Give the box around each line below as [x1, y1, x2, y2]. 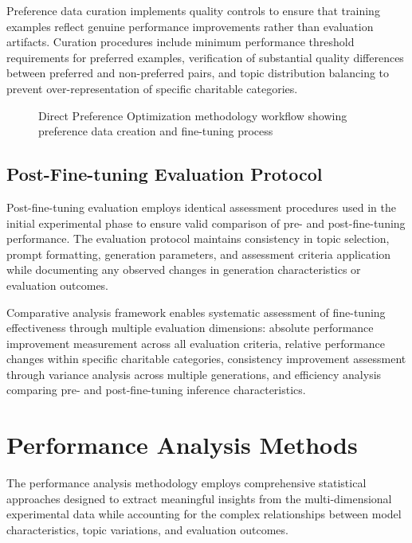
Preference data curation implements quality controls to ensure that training [6, 2, 380, 18]
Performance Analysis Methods [6, 428, 358, 461]
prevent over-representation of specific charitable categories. [6, 80, 298, 96]
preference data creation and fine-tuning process [38, 123, 273, 139]
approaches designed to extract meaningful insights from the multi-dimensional [6, 490, 392, 506]
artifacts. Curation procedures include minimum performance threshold [6, 33, 355, 50]
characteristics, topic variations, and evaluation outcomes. [6, 521, 288, 537]
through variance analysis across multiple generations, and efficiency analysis [6, 365, 382, 382]
